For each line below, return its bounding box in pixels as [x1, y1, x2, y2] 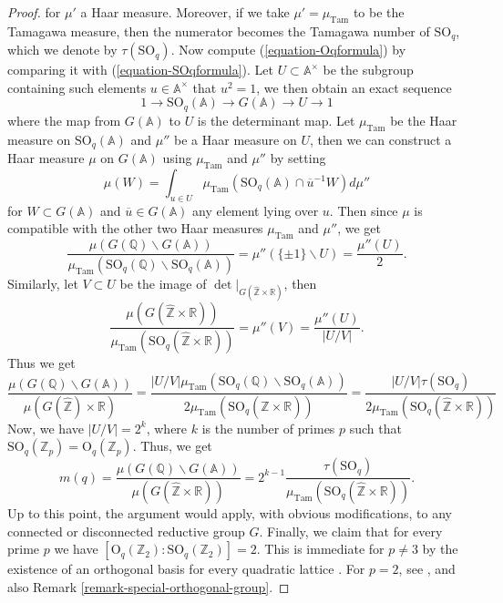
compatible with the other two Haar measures [7, 219, 263, 238]
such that [349, 418, 402, 437]
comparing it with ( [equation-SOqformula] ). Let [7, 60, 273, 79]
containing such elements [7, 77, 147, 97]
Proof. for [7, 3, 61, 21]
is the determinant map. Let [197, 110, 355, 129]
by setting [270, 148, 326, 168]
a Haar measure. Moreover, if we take [80, 3, 290, 21]
